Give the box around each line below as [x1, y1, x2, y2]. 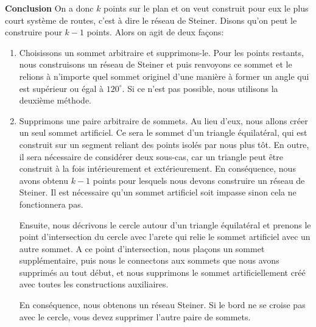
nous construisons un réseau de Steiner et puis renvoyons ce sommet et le [19, 58, 292, 71]
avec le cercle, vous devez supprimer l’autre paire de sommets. [19, 310, 251, 323]
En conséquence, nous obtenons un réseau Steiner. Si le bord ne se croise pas [19, 298, 306, 311]
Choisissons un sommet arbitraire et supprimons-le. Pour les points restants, [19, 46, 304, 58]
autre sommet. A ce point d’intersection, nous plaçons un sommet [19, 242, 265, 255]
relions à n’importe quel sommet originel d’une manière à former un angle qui [19, 69, 309, 82]
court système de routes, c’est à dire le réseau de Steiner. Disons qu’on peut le [5, 13, 297, 26]
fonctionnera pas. [19, 197, 83, 210]
